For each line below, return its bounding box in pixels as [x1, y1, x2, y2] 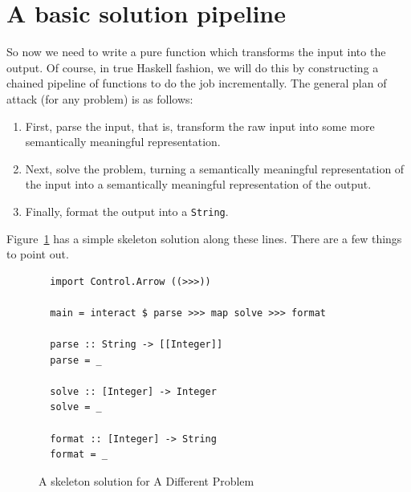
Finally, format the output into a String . [25, 202, 229, 219]
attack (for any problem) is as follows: [6, 90, 193, 107]
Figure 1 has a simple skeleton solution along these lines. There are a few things [6, 230, 402, 246]
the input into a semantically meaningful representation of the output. [25, 176, 372, 193]
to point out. [6, 246, 69, 262]
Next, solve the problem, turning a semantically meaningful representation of [25, 160, 405, 177]
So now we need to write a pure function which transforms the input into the [6, 43, 386, 60]
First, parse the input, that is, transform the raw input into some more [25, 117, 375, 134]
